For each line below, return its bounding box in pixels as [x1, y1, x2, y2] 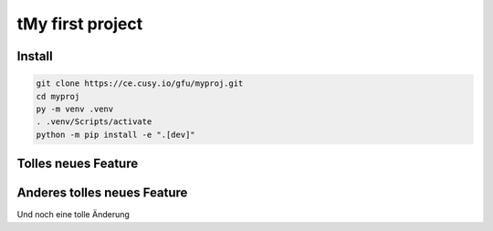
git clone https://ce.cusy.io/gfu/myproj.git [36, 79, 244, 89]
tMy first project [16, 14, 143, 34]
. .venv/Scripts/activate [36, 117, 152, 127]
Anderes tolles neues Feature [16, 185, 188, 201]
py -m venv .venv [36, 103, 114, 114]
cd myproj [36, 91, 80, 101]
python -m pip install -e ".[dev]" [36, 129, 195, 140]
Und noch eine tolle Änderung [16, 209, 130, 220]
